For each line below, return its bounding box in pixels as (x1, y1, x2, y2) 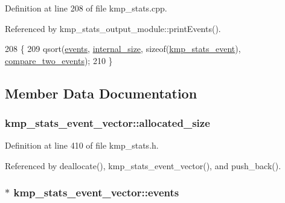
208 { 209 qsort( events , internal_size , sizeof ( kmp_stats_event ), (5, 42, 241, 55)
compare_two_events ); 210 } (5, 54, 113, 66)
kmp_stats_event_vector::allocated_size (5, 115, 210, 130)
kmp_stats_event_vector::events (13, 185, 179, 200)
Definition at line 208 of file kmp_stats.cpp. (5, 2, 167, 14)
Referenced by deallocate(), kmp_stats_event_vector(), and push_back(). (5, 159, 281, 172)
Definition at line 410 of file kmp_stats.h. (5, 139, 159, 152)
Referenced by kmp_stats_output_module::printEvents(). (5, 22, 221, 34)
